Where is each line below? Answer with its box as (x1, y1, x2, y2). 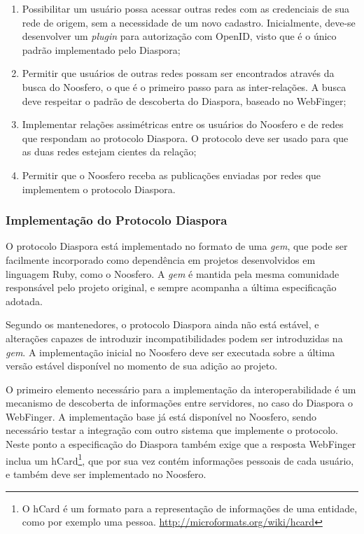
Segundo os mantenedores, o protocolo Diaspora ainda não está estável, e (6, 317, 319, 332)
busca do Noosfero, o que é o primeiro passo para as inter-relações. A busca (22, 79, 346, 94)
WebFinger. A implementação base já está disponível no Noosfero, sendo (6, 409, 316, 423)
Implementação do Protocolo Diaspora (6, 211, 227, 229)
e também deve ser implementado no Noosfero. (6, 466, 206, 481)
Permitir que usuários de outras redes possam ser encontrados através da (22, 66, 335, 80)
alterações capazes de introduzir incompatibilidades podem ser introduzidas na (6, 330, 343, 345)
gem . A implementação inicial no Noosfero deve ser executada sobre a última (6, 344, 335, 359)
